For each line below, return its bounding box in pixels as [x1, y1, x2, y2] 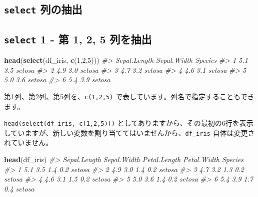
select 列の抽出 [4, 1, 82, 17]
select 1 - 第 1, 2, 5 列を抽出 [4, 31, 152, 46]
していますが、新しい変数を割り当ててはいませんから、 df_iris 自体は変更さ [4, 127, 255, 138]
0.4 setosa [4, 183, 34, 194]
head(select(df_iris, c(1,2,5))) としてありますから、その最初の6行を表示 [4, 118, 253, 128]
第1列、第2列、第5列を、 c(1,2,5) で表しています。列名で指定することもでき [4, 91, 254, 101]
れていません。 [4, 137, 53, 148]
